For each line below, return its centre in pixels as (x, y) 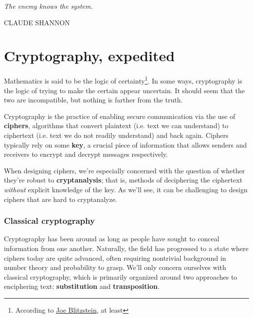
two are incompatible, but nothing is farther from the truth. (93, 100)
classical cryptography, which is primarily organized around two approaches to (121, 276)
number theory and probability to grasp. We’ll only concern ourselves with (115, 267)
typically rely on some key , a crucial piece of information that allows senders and (126, 144)
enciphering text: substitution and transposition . (82, 286)
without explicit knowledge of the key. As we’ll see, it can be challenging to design (126, 189)
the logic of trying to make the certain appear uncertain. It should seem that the (124, 90)
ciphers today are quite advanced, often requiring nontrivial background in (115, 258)
